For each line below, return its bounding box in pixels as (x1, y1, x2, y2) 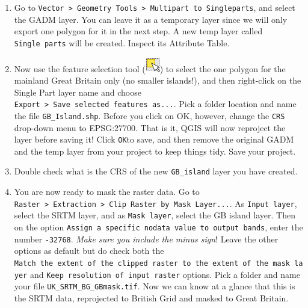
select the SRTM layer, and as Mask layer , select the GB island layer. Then (14, 209, 295, 221)
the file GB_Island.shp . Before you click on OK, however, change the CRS (14, 109, 285, 122)
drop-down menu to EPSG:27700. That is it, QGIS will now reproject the (14, 121, 286, 134)
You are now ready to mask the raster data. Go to (14, 185, 200, 198)
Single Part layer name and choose (14, 85, 141, 98)
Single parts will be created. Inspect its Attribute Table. (14, 36, 230, 49)
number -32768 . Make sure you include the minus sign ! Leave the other (14, 232, 279, 245)
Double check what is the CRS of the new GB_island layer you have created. (14, 165, 298, 177)
